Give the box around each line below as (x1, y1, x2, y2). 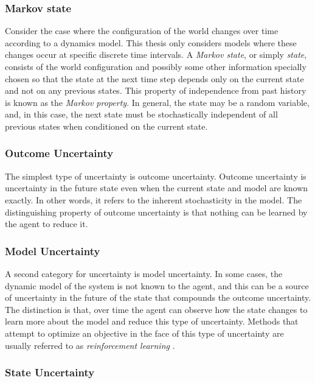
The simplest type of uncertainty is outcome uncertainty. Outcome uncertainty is (5, 169, 306, 182)
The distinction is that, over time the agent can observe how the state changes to (5, 303, 308, 315)
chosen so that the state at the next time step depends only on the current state (5, 72, 304, 85)
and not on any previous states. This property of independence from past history (5, 84, 306, 97)
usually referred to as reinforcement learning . (5, 339, 175, 351)
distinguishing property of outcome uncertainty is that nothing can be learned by (5, 205, 308, 218)
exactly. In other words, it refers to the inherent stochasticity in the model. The (5, 193, 302, 206)
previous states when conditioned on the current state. (5, 119, 208, 132)
